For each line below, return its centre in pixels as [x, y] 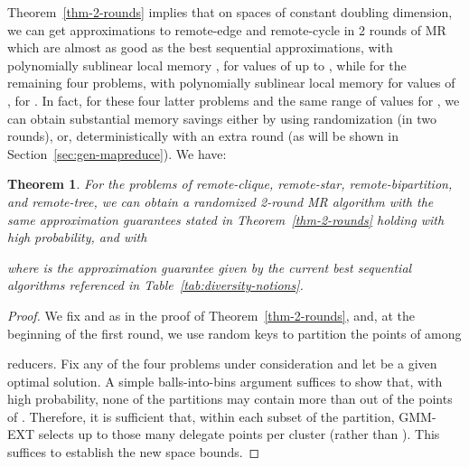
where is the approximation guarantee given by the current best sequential [210, 267]
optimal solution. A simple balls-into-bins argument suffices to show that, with [225, 381]
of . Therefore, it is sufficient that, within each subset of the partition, [201, 416]
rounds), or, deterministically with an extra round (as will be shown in [203, 136]
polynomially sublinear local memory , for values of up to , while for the [207, 65]
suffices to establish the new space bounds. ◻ [134, 452]
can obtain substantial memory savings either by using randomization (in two [222, 118]
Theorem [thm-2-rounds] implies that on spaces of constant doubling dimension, [230, 12]
